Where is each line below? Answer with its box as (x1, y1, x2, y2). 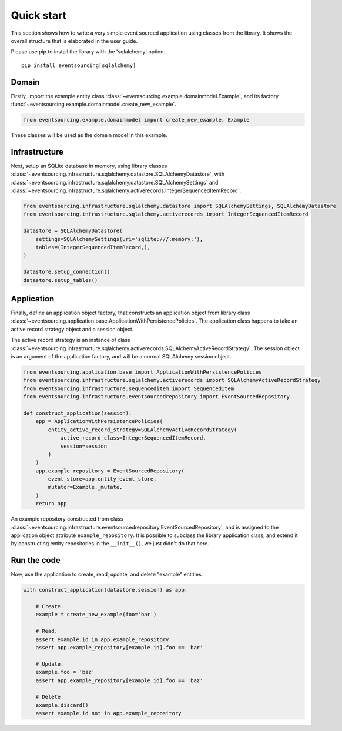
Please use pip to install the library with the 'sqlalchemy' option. (11, 48, 166, 55)
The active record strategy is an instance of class (11, 337, 130, 344)
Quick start (11, 9, 67, 22)
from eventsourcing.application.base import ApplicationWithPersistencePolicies (23, 369, 262, 375)
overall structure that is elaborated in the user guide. (11, 37, 138, 44)
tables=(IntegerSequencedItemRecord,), (35, 244, 151, 250)
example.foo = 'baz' (35, 669, 95, 676)
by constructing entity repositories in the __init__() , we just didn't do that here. (11, 540, 210, 547)
